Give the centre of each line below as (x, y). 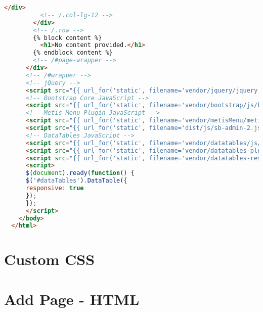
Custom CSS (50, 259)
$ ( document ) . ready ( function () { (80, 173)
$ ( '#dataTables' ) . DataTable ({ (76, 181)
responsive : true (55, 188)
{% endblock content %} (73, 53)
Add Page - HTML (72, 299)
